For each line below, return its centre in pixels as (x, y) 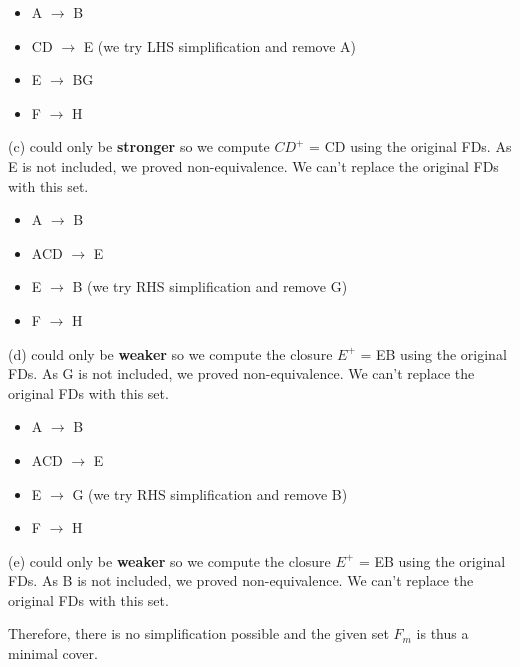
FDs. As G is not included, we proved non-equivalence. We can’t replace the (241, 373)
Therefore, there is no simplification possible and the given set (198, 633)
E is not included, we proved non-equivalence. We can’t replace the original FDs (253, 165)
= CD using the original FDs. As (410, 146)
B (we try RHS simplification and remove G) (210, 286)
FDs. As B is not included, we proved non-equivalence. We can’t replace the (241, 580)
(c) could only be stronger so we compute (139, 146)
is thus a (442, 633)
